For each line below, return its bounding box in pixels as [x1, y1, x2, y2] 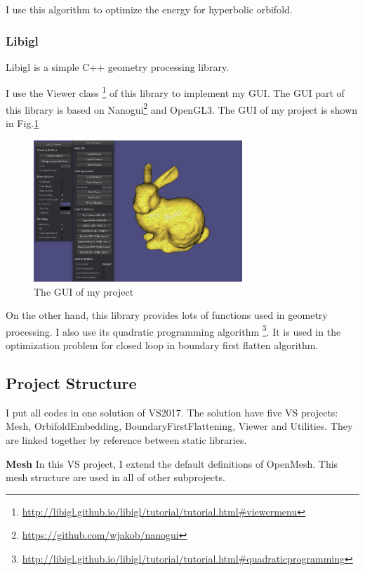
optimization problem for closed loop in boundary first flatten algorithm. [6, 337, 319, 352]
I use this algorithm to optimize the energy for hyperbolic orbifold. [6, 2, 293, 16]
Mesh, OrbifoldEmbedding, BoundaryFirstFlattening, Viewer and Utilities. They [6, 419, 353, 433]
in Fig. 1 [6, 115, 39, 130]
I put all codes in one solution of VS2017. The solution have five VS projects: [6, 405, 338, 419]
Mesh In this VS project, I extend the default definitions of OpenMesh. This [6, 456, 338, 471]
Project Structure [6, 372, 137, 393]
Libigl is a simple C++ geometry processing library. [6, 59, 229, 74]
